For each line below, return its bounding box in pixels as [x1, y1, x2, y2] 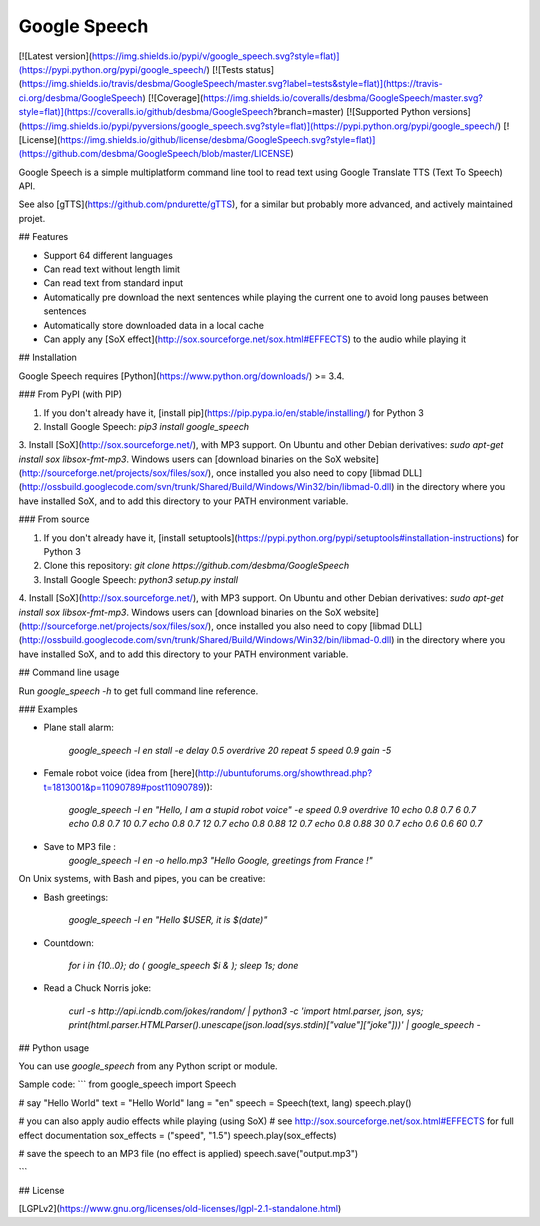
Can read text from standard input [43, 277, 184, 289]
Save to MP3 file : [43, 840, 117, 852]
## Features [18, 231, 69, 243]
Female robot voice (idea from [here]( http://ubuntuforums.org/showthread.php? [43, 767, 373, 779]
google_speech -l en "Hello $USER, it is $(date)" [68, 914, 268, 926]
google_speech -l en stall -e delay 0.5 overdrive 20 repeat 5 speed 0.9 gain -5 [68, 744, 392, 756]
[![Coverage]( [147, 91, 204, 104]
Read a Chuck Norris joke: [43, 982, 152, 994]
